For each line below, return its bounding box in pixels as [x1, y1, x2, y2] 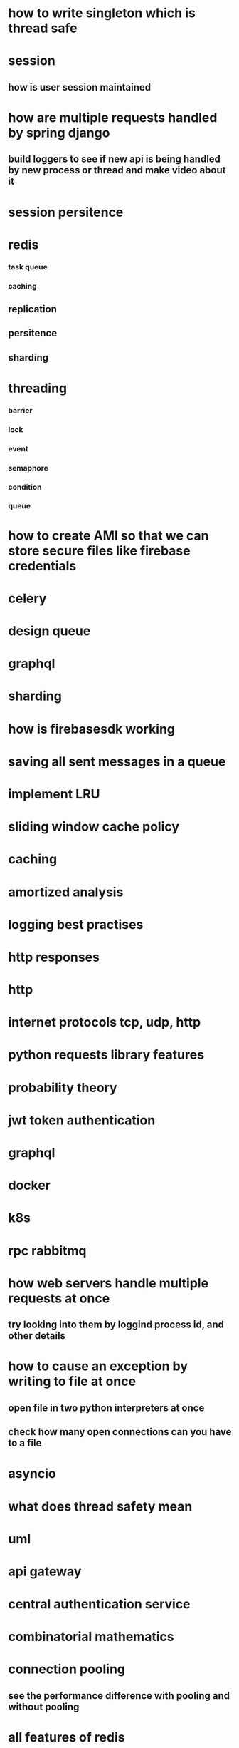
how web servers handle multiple [8, 1275, 209, 1291]
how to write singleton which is [8, 5, 196, 21]
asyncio [8, 1466, 56, 1482]
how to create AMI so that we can [8, 528, 209, 543]
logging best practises [8, 916, 144, 932]
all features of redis [8, 1729, 125, 1746]
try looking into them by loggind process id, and [8, 1319, 225, 1331]
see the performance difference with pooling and [8, 1690, 230, 1702]
